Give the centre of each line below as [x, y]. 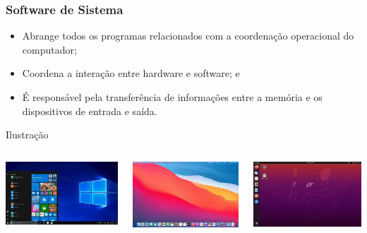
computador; [49, 49]
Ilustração [27, 135]
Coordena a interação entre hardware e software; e [131, 73]
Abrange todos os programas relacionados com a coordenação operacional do [188, 36]
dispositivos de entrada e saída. [90, 110]
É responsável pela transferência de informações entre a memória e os [172, 97]
